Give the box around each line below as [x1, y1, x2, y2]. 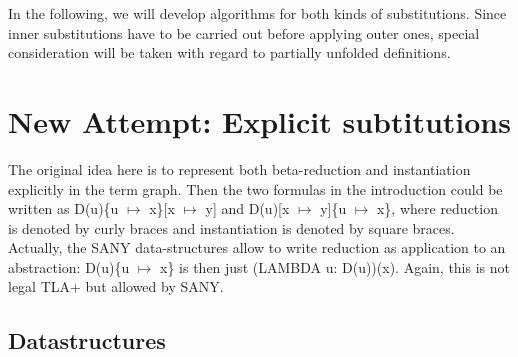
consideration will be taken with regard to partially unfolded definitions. [8, 42, 451, 63]
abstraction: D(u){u [8, 256, 130, 277]
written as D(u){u [8, 198, 119, 219]
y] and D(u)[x [205, 198, 290, 219]
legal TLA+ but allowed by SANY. [8, 276, 224, 297]
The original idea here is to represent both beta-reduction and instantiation [8, 158, 471, 179]
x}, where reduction [376, 198, 498, 219]
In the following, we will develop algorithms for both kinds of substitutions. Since [8, 3, 507, 23]
